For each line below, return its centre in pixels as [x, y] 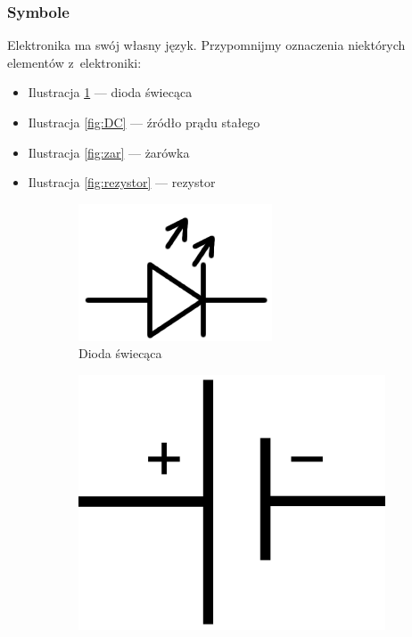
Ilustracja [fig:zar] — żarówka [109, 152]
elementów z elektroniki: [74, 62]
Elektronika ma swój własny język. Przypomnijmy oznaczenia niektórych [206, 45]
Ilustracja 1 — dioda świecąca [110, 92]
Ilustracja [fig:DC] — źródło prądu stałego [144, 122]
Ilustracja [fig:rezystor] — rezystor [122, 182]
